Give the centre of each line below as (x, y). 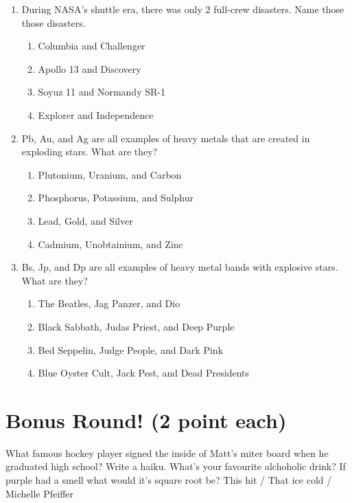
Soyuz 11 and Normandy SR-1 (102, 92)
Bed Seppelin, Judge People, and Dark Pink (130, 349)
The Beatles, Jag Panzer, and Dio (109, 303)
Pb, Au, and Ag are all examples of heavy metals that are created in (166, 138)
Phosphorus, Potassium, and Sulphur (116, 198)
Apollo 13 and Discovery (90, 68)
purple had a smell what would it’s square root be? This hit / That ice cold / (169, 480)
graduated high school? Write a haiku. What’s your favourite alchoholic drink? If (176, 466)
